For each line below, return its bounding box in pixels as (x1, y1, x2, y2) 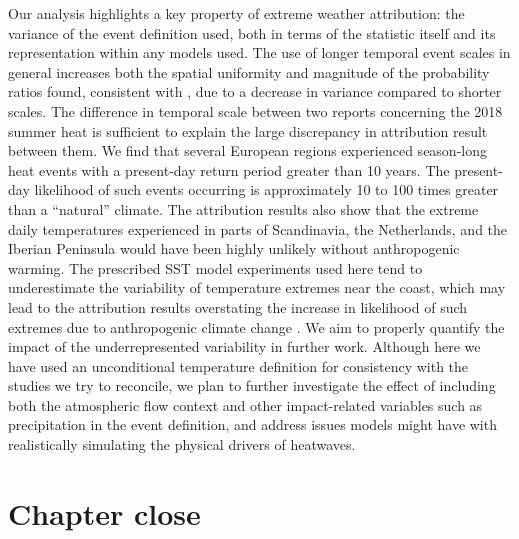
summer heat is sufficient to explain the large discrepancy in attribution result (8, 120, 488, 141)
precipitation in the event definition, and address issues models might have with (8, 414, 497, 435)
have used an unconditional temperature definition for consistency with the (8, 355, 469, 376)
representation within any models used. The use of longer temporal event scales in (8, 42, 511, 63)
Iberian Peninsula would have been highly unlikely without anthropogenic (8, 238, 460, 259)
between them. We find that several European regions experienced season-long (8, 140, 487, 161)
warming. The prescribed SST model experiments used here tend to (8, 257, 423, 278)
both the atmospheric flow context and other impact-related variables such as (8, 394, 483, 415)
